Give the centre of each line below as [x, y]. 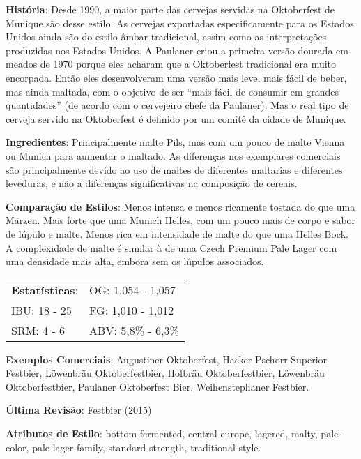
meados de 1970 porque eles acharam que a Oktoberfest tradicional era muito [171, 64]
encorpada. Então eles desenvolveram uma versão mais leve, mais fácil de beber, [176, 77]
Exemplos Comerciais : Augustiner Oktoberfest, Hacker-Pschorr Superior [167, 359]
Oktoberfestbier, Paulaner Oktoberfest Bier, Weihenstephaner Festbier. [158, 386]
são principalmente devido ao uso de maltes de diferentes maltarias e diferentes [174, 169]
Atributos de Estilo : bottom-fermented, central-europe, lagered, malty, [162, 434]
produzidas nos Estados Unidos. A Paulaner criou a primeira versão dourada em [177, 50]
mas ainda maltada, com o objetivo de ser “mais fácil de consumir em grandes [172, 91]
